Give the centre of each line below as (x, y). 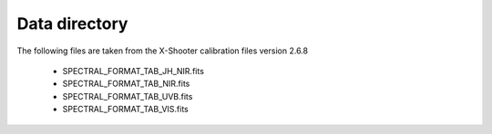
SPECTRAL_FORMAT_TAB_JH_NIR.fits (133, 71)
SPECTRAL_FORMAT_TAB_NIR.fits (126, 84)
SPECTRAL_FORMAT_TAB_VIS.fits (125, 110)
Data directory (72, 24)
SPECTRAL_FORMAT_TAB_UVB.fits (128, 96)
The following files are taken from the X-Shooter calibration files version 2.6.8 (163, 51)
